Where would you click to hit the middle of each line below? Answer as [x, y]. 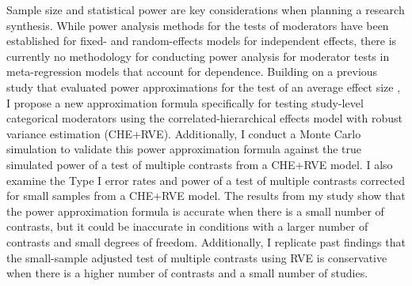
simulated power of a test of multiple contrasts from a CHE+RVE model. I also [200, 164]
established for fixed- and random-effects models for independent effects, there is [202, 41]
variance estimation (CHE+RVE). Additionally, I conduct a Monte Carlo [184, 133]
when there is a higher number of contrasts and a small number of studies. [187, 273]
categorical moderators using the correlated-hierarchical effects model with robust [204, 118]
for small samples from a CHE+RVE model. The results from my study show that [206, 196]
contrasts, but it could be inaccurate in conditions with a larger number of [187, 226]
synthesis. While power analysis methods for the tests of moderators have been [198, 25]
